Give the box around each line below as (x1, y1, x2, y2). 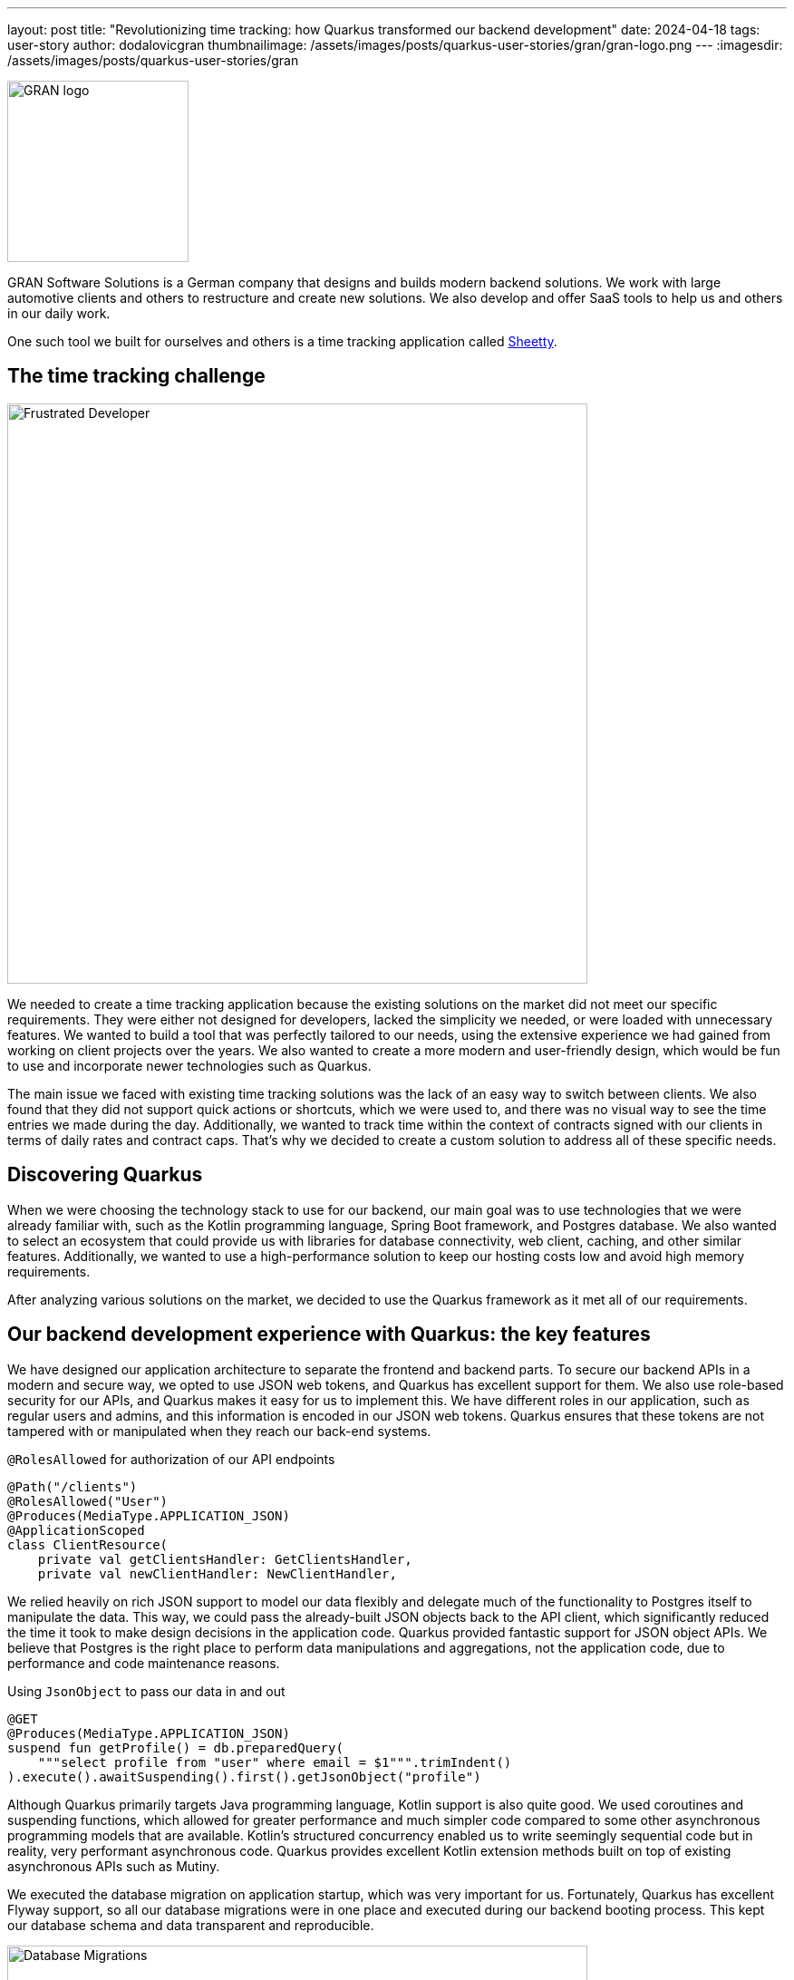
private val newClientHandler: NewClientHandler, (37, 1566, 397, 1581)
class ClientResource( (7, 1537, 169, 1552)
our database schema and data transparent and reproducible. (7, 1917, 374, 1933)
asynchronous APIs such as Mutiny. (7, 1858, 220, 1874)
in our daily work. (7, 306, 111, 321)
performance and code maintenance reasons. (7, 1655, 280, 1671)
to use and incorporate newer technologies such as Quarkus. (7, 1057, 372, 1073)
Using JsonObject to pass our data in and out (7, 1683, 286, 1699)
